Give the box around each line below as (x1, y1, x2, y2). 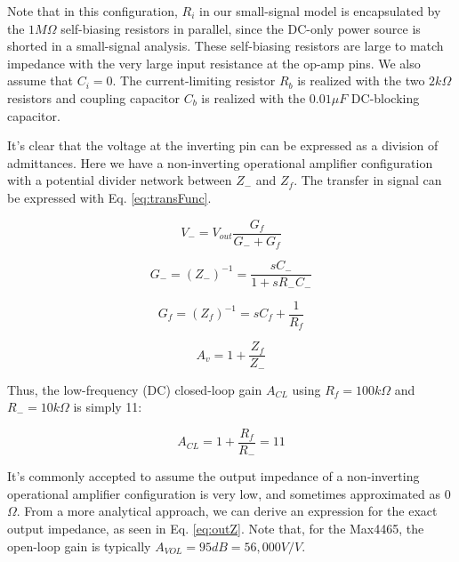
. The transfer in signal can (294, 171, 442, 189)
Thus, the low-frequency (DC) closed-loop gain (7, 380, 262, 398)
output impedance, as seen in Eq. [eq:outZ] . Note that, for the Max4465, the (7, 519, 424, 538)
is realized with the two (297, 71, 425, 90)
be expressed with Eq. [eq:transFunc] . (7, 188, 212, 206)
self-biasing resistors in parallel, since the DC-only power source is (60, 19, 421, 37)
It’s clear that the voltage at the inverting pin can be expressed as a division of (7, 136, 439, 155)
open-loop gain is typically (7, 536, 151, 555)
